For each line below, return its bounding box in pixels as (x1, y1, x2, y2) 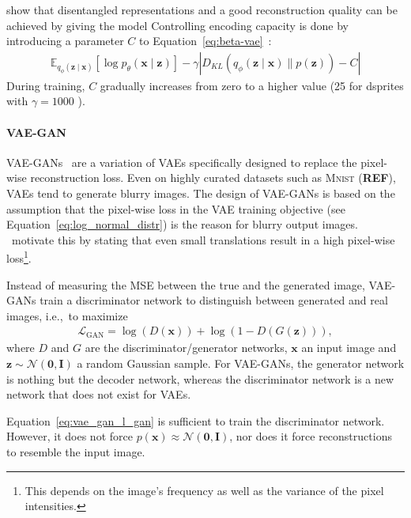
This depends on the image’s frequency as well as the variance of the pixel (25, 482, 384, 498)
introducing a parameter (6, 32, 124, 49)
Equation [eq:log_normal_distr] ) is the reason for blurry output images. (6, 216, 358, 233)
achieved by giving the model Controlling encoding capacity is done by (6, 17, 349, 33)
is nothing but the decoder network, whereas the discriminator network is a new (6, 370, 394, 387)
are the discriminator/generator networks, (85, 339, 288, 356)
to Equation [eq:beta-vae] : (139, 32, 272, 49)
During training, (6, 77, 85, 93)
